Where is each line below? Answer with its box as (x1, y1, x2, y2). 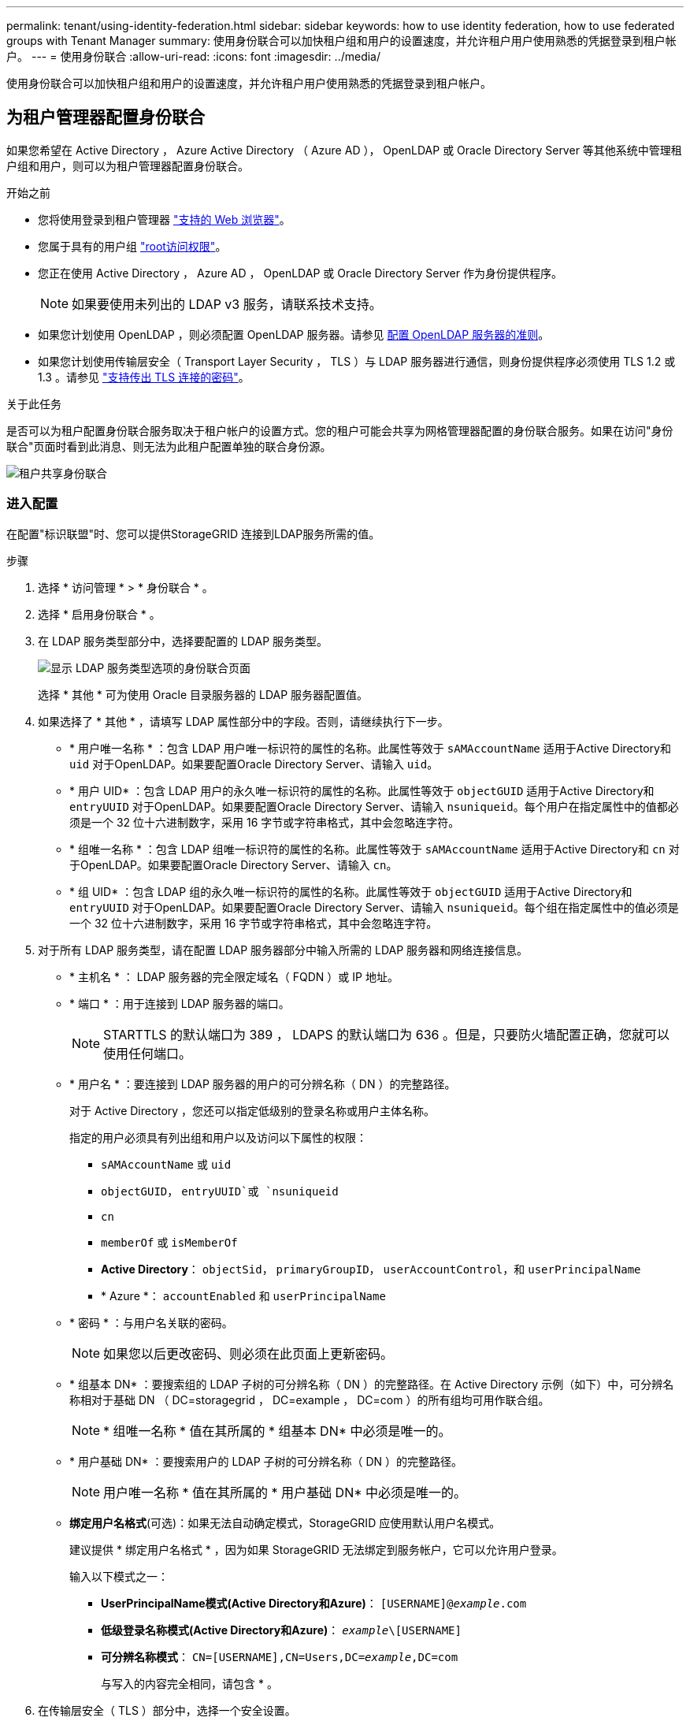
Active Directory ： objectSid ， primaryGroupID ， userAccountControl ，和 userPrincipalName (101, 1262, 641, 1276)
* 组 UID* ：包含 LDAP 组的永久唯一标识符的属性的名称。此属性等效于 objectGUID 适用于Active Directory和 (69, 884, 632, 898)
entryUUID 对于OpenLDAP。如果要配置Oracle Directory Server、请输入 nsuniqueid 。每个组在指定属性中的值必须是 (69, 900, 679, 914)
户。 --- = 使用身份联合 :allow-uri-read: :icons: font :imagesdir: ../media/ (6, 50, 381, 63)
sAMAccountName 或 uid (101, 1157, 232, 1171)
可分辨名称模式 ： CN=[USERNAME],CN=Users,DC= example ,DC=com (101, 1649, 458, 1663)
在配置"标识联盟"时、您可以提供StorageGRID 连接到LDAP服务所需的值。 (6, 526, 380, 541)
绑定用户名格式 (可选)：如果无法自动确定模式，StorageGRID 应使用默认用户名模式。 (69, 1515, 501, 1530)
